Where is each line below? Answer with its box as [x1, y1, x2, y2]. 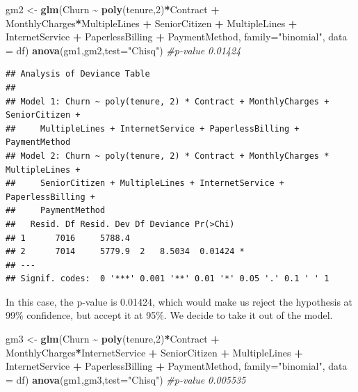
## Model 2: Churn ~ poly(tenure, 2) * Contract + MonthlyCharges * [6, 150, 329, 161]
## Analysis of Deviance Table [6, 69, 150, 79]
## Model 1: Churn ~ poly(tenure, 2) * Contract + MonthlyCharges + [6, 96, 329, 107]
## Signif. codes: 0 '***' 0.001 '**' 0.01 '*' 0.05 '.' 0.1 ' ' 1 [6, 274, 329, 284]
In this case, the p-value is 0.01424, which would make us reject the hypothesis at [6, 294, 352, 308]
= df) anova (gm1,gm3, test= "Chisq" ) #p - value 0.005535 [6, 372, 246, 386]
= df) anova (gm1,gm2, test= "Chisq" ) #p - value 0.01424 [6, 42, 241, 57]
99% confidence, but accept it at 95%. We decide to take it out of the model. [6, 308, 333, 322]
